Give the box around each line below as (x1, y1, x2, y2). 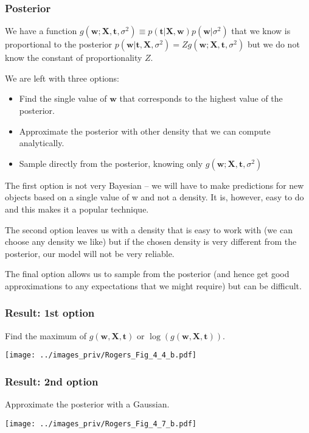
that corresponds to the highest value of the (119, 92, 283, 105)
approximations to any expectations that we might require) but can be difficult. (5, 279, 302, 292)
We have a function (5, 24, 77, 37)
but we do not (247, 38, 300, 51)
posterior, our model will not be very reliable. (5, 247, 175, 259)
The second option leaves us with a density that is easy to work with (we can (5, 223, 293, 236)
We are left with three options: (5, 71, 119, 84)
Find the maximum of (5, 329, 86, 342)
